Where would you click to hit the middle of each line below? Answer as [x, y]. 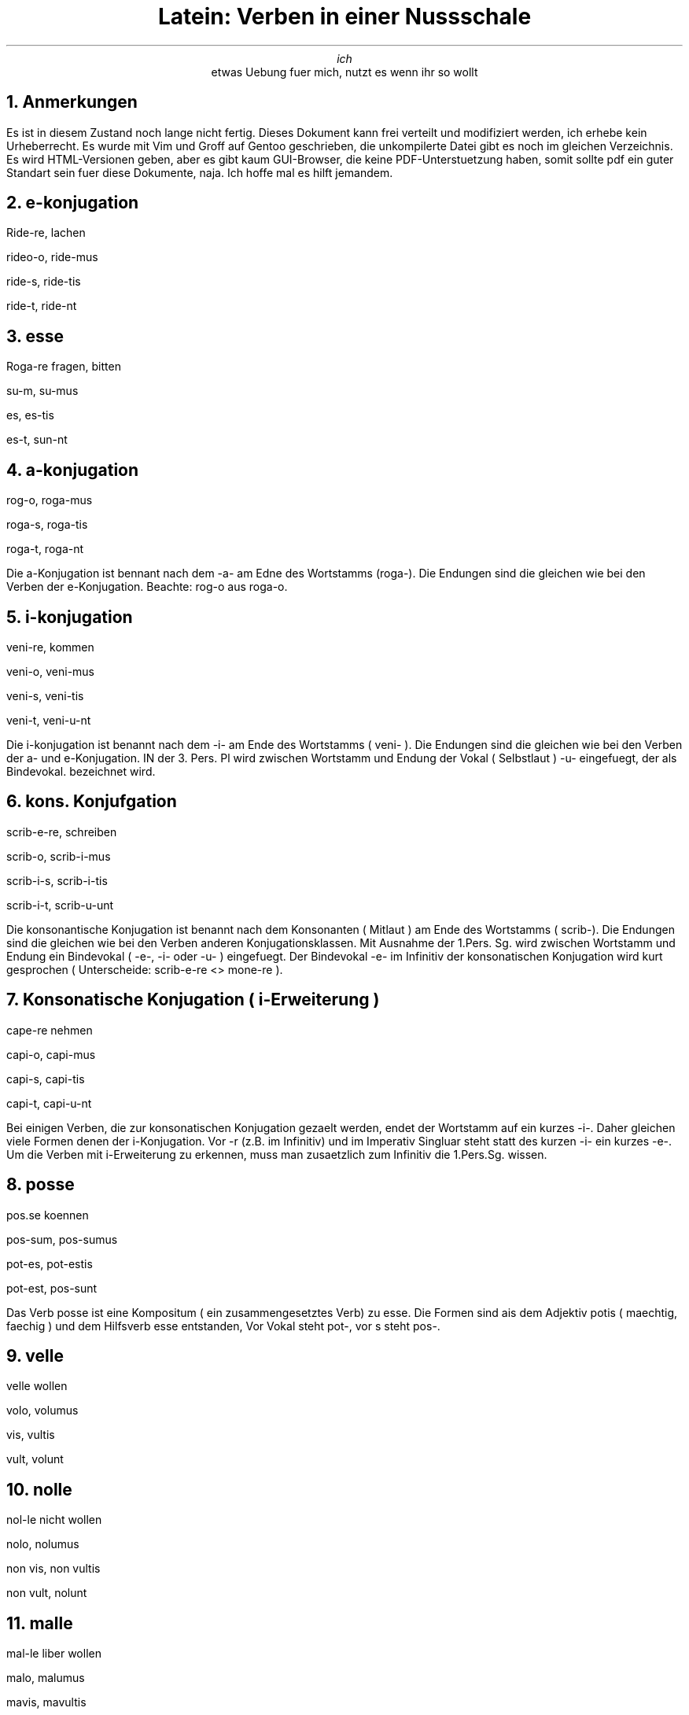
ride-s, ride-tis [44, 282]
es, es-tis [30, 415]
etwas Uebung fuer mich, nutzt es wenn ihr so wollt [344, 72]
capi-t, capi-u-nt [49, 1103]
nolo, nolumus [43, 1544]
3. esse [35, 336]
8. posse [41, 1185]
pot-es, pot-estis [50, 1263]
